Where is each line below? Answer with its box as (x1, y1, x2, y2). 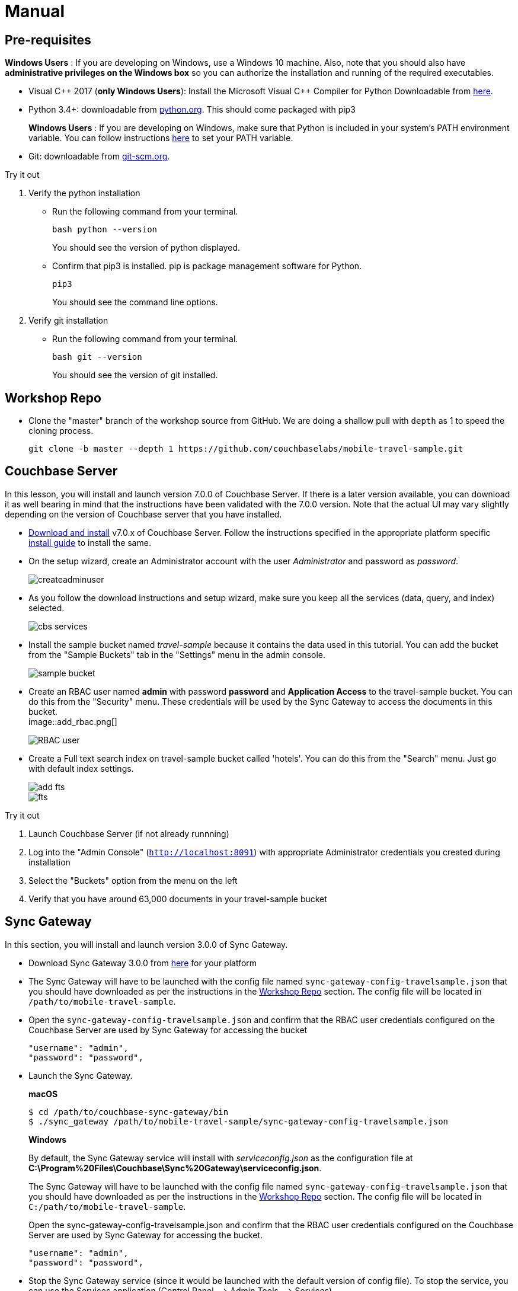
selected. (28, 602, 65, 613)
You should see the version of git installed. (52, 370, 218, 381)
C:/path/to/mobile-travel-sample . (28, 1201, 186, 1212)
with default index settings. (28, 763, 134, 774)
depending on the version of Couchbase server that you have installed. (5, 509, 282, 519)
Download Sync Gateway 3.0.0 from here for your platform (28, 957, 257, 968)
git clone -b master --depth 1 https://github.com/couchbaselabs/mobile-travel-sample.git (28, 444, 463, 454)
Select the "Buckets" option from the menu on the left (28, 875, 238, 886)
